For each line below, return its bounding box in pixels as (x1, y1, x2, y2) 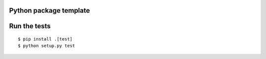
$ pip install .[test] (18, 37, 73, 42)
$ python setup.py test (18, 43, 75, 49)
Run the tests (9, 22, 51, 30)
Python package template (9, 6, 90, 15)
